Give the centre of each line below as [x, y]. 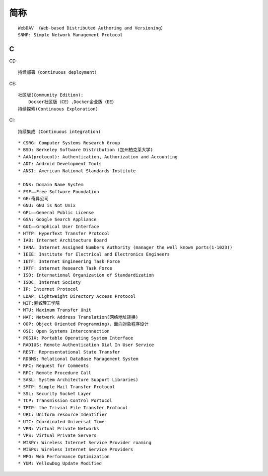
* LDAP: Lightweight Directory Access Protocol [77, 296]
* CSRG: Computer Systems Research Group [69, 143]
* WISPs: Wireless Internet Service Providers [76, 450]
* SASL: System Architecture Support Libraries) [78, 380]
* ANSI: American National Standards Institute [77, 171]
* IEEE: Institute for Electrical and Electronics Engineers [94, 254]
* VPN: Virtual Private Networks [59, 428]
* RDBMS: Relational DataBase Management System [78, 359]
